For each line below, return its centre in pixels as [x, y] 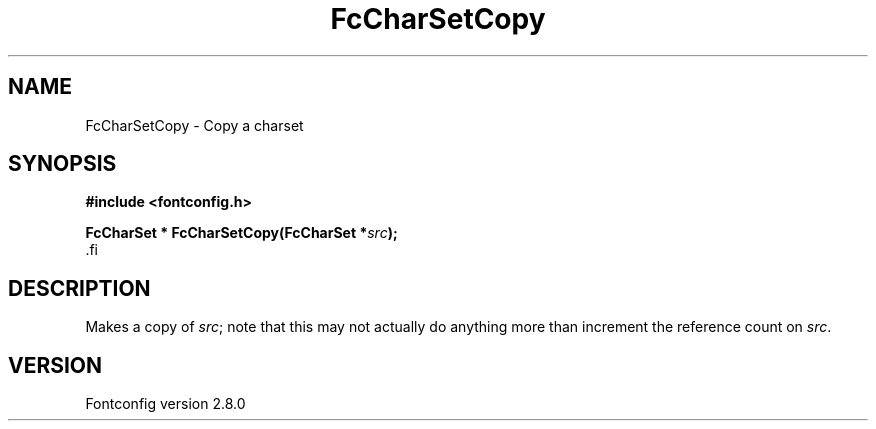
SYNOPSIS [62, 164]
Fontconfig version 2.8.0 [165, 404]
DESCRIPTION [79, 288]
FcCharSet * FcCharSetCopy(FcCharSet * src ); [241, 233]
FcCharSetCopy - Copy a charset [194, 125]
